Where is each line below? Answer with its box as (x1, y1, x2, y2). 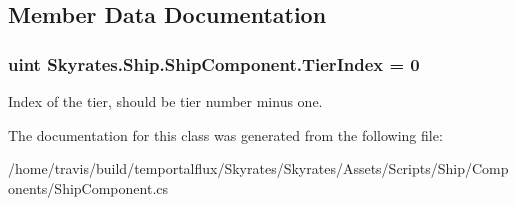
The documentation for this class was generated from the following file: (8, 124, 443, 145)
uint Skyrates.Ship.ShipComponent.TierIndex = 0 (8, 51, 420, 76)
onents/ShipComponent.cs (8, 177, 169, 198)
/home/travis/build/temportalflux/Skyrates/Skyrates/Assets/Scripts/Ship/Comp (8, 158, 509, 179)
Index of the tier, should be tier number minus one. (8, 91, 323, 111)
